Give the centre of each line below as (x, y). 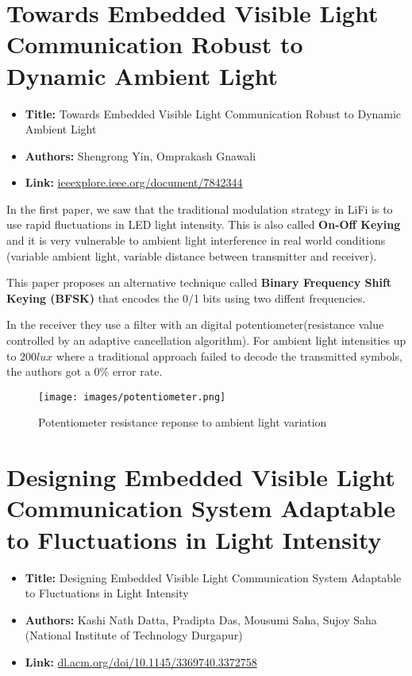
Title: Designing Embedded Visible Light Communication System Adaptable (213, 577)
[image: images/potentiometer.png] (132, 397)
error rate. (137, 371)
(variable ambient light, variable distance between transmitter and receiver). (192, 255)
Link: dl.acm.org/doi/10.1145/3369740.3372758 (141, 661)
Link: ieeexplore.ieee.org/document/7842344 (134, 182)
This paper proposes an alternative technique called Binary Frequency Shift (199, 282)
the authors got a (48, 371)
